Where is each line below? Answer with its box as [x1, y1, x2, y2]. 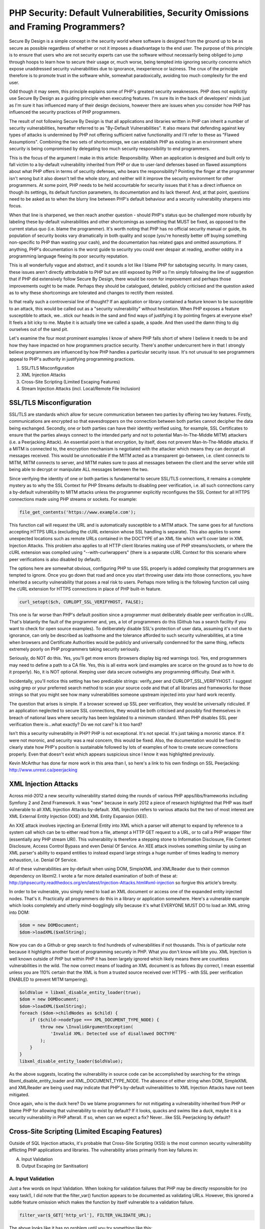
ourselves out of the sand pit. [9, 326, 69, 332]
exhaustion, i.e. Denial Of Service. [9, 857, 78, 863]
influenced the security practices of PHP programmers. [9, 109, 121, 115]
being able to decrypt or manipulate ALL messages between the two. [9, 467, 149, 472]
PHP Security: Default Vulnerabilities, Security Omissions [9, 7, 249, 18]
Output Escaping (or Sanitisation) [21, 1163, 88, 1169]
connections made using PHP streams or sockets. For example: [9, 496, 137, 502]
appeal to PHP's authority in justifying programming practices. [9, 356, 135, 362]
